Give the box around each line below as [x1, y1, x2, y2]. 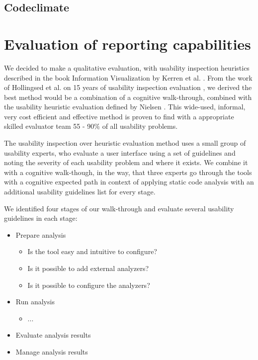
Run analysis [15, 296, 55, 307]
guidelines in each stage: [4, 213, 78, 223]
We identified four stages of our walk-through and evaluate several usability [4, 203, 234, 213]
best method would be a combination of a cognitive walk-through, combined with [4, 91, 252, 102]
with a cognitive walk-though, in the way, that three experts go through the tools [4, 167, 252, 177]
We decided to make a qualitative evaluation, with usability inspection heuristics [4, 62, 250, 73]
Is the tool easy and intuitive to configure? [27, 246, 157, 257]
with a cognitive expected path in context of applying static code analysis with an [4, 177, 254, 187]
